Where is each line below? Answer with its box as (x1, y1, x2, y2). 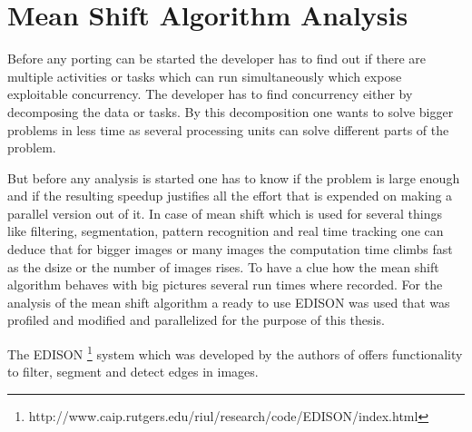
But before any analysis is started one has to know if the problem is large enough (7, 168, 460, 187)
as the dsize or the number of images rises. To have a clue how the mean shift (7, 257, 439, 276)
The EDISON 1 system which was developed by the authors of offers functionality (7, 342, 463, 363)
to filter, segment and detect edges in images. (7, 362, 259, 381)
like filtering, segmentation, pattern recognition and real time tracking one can (7, 221, 444, 241)
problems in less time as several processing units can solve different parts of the (7, 120, 449, 139)
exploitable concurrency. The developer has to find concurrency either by (7, 84, 413, 103)
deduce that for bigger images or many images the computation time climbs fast (7, 240, 453, 259)
